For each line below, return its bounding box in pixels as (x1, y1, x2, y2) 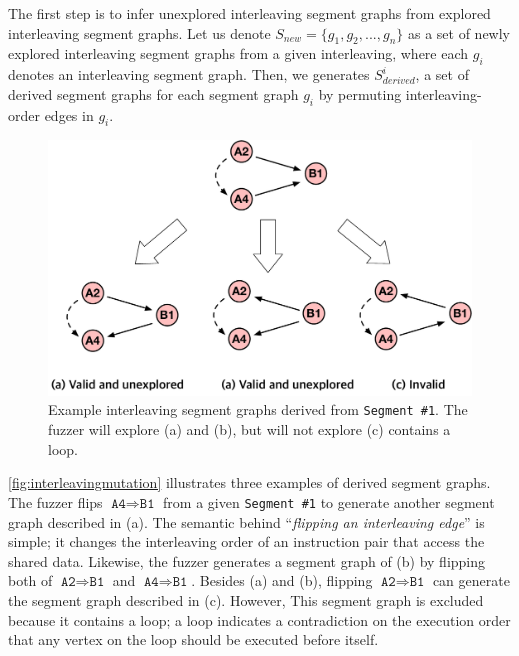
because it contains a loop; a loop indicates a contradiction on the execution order (8, 609, 511, 630)
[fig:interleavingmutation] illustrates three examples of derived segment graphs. (8, 472, 491, 493)
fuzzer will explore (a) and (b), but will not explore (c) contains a (48, 419, 451, 440)
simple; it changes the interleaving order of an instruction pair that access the (8, 531, 485, 552)
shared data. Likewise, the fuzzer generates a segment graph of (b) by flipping (8, 550, 486, 571)
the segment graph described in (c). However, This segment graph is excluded (8, 589, 484, 610)
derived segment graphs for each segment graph (8, 83, 299, 104)
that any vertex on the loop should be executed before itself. (8, 629, 379, 650)
